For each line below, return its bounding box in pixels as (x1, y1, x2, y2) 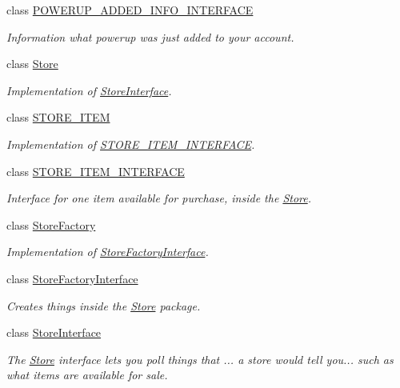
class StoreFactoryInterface (6, 270, 138, 286)
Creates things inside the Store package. (6, 297, 201, 314)
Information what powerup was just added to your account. (6, 28, 294, 45)
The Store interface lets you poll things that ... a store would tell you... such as (6, 350, 394, 367)
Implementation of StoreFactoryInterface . (6, 243, 209, 260)
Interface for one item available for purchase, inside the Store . (6, 190, 311, 206)
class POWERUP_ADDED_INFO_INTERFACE (6, 2, 254, 18)
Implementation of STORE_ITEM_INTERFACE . (6, 135, 255, 152)
